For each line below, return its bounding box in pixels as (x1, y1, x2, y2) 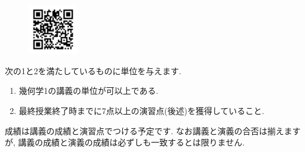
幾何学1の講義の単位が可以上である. (18, 84, 158, 97)
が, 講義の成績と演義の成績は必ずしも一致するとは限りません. (5, 136, 245, 148)
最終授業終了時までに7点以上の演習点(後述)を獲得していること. (18, 104, 265, 116)
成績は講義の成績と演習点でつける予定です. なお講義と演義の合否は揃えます (5, 124, 301, 137)
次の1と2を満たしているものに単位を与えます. (5, 64, 182, 77)
